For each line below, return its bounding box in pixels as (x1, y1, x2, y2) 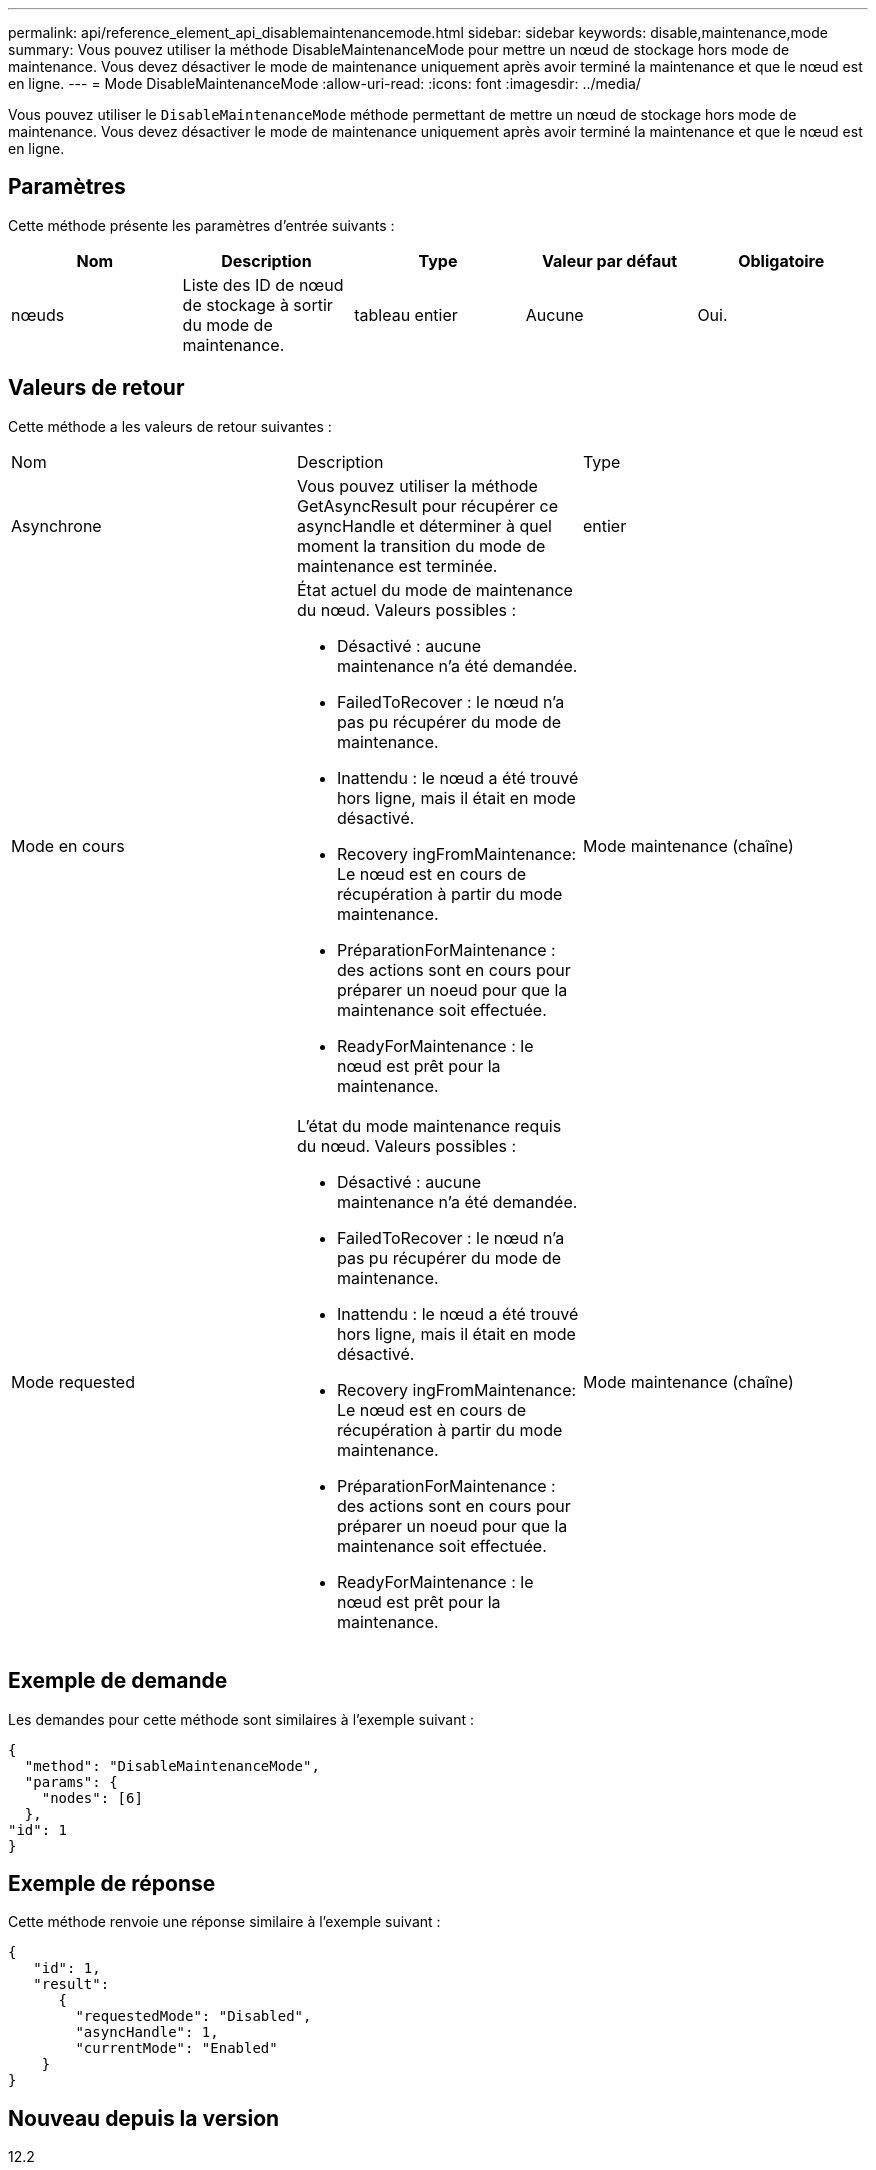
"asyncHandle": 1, (75, 2024, 219, 2041)
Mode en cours (11, 835, 125, 856)
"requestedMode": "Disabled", (75, 2008, 312, 2025)
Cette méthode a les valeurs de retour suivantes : (8, 417, 332, 435)
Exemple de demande (8, 1668, 228, 1694)
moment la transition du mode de (296, 535, 546, 556)
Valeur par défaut (542, 250, 678, 271)
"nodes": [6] (41, 1789, 143, 1806)
